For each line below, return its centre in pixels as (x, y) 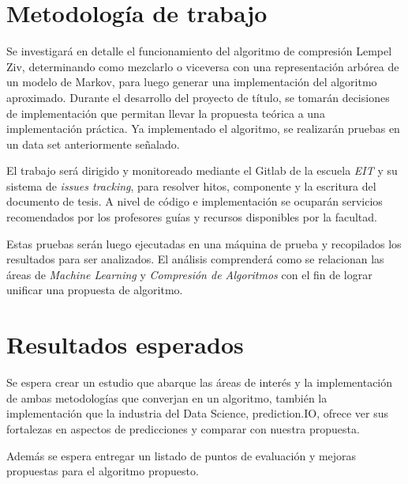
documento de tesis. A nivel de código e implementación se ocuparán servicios (195, 201)
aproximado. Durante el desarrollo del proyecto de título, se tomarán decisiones (198, 97)
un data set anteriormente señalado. (93, 144)
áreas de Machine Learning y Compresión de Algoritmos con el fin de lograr (189, 274)
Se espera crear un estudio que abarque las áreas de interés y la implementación (200, 382)
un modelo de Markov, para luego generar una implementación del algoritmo (192, 82)
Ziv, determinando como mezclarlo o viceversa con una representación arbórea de (203, 66)
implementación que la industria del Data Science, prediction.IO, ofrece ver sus (197, 413)
